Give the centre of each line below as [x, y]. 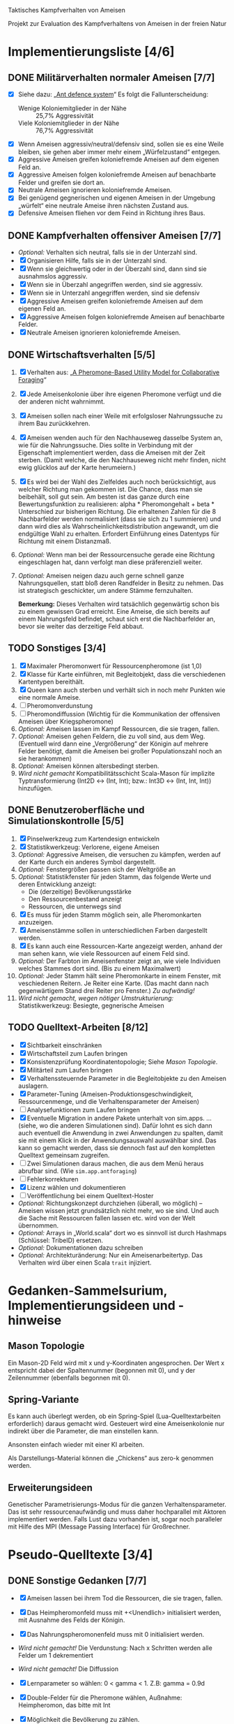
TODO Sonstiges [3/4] [57, 648]
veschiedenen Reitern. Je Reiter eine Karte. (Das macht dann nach [114, 983]
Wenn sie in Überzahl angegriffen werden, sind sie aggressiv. [115, 285]
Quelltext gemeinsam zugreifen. [64, 1155]
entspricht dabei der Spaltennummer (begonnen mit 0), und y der [102, 1370]
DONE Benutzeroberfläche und [76, 810]
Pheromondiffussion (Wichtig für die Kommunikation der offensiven [123, 714]
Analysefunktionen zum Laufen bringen [83, 1110]
